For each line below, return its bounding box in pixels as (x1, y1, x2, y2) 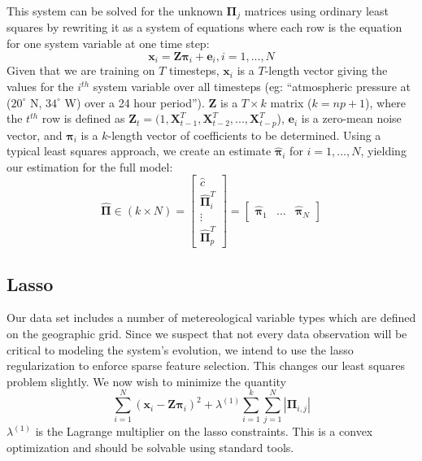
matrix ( (270, 94, 312, 111)
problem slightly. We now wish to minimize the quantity (7, 372, 286, 389)
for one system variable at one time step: (7, 35, 210, 52)
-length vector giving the (264, 62, 388, 79)
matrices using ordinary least (244, 2, 389, 19)
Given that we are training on (7, 62, 155, 79)
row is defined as (41, 110, 125, 127)
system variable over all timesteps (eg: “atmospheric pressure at (93, 78, 411, 95)
